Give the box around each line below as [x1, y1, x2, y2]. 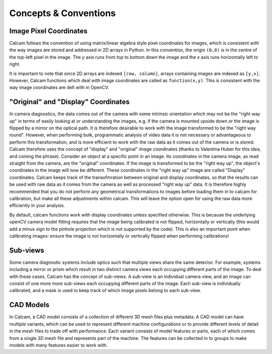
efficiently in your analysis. [9, 202, 65, 208]
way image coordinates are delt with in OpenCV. [9, 85, 109, 91]
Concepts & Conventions [9, 8, 116, 19]
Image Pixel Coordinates [9, 27, 88, 35]
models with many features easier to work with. [9, 342, 108, 348]
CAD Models [9, 301, 50, 309]
